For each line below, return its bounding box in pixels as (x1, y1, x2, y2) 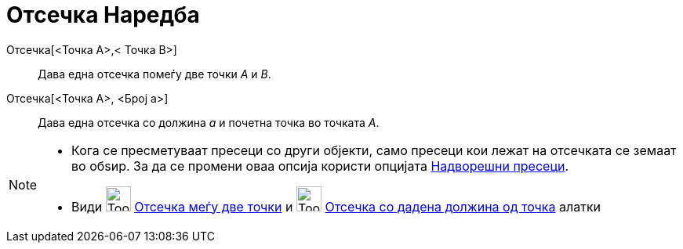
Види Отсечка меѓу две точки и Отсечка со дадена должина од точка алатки (71, 198, 601, 215)
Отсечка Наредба (6, 2, 200, 28)
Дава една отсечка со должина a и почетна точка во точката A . (38, 115, 380, 129)
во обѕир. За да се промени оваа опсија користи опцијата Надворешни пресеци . (71, 157, 569, 174)
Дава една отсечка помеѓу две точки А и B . (38, 67, 271, 81)
